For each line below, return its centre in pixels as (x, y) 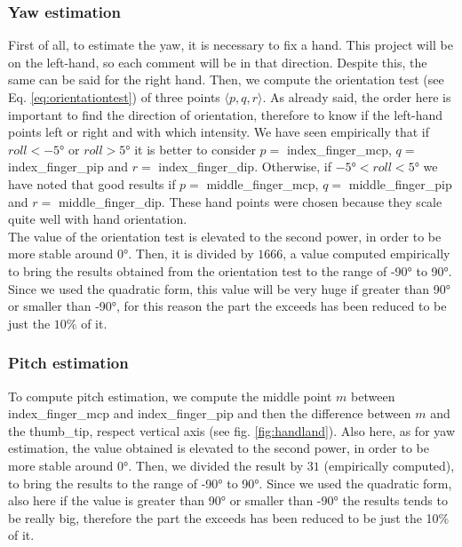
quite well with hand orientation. (98, 219)
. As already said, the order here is (357, 97)
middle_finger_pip (400, 183)
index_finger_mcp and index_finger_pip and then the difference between (210, 413)
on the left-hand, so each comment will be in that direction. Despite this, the (218, 62)
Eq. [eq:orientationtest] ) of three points (114, 97)
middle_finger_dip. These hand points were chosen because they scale (250, 201)
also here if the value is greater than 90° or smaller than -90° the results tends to (228, 500)
